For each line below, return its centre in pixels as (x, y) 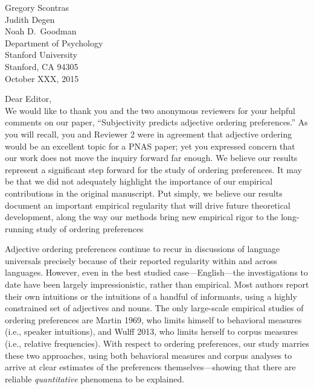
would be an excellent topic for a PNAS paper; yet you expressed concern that (150, 146)
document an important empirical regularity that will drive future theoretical (148, 205)
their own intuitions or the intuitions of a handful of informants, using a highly (151, 296)
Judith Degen (30, 19)
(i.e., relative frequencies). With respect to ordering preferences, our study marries (157, 343)
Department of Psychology (54, 43)
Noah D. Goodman (41, 31)
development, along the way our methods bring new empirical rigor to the (142, 217)
